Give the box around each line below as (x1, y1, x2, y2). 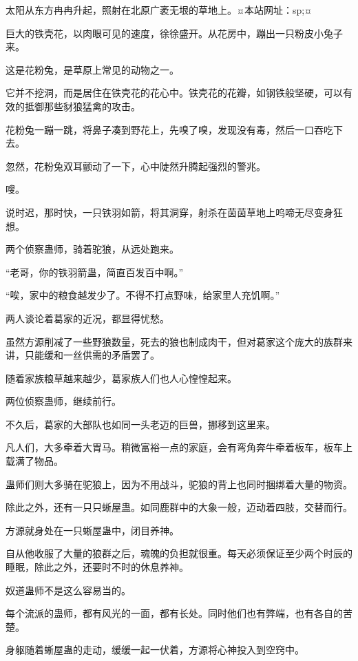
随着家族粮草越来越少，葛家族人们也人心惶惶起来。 (6, 370, 237, 385)
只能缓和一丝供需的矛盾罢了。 (24, 348, 160, 362)
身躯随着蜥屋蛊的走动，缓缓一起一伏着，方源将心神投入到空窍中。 (6, 642, 304, 657)
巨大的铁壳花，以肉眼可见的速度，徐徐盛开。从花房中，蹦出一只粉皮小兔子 (6, 25, 343, 40)
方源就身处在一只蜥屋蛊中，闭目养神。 (6, 523, 179, 537)
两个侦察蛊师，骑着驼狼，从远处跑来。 (6, 242, 179, 256)
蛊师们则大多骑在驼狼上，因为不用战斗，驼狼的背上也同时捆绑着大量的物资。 (6, 476, 352, 491)
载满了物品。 (6, 454, 63, 468)
